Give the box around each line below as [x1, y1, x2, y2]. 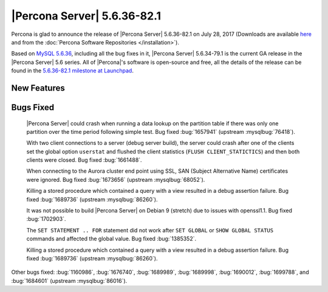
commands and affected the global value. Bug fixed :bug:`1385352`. [26, 235, 197, 243]
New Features [11, 83, 65, 93]
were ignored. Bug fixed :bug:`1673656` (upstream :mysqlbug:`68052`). [26, 176, 205, 183]
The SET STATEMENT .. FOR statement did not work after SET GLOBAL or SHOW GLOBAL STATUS [26, 226, 273, 234]
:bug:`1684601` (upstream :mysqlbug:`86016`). [11, 277, 128, 284]
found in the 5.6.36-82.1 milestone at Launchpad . [11, 67, 134, 74]
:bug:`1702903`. [26, 215, 66, 223]
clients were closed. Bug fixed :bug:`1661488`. [26, 156, 142, 164]
